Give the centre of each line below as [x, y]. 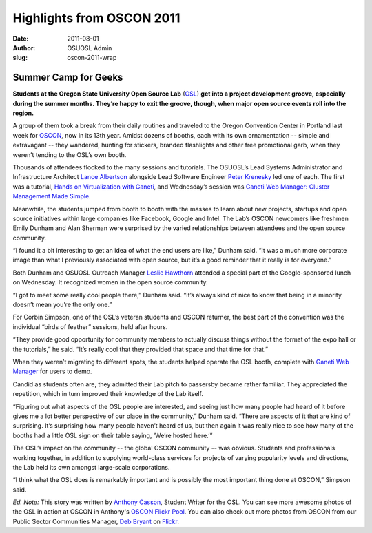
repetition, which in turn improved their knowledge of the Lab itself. [108, 394]
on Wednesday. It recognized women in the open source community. [110, 282]
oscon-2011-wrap [92, 58]
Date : [21, 39]
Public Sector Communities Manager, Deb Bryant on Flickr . [96, 521]
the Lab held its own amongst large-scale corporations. [91, 467]
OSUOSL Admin [90, 48]
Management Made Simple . [52, 196]
